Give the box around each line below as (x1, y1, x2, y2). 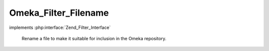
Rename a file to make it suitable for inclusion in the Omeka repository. (21, 35, 167, 41)
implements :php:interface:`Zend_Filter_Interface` (9, 25, 111, 30)
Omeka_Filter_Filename (9, 7, 109, 18)
